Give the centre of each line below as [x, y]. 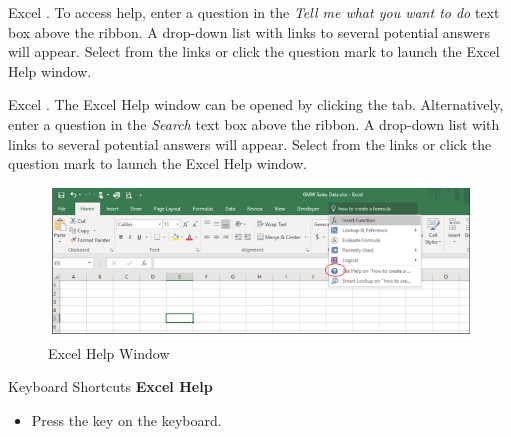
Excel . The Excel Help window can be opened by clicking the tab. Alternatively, [256, 104]
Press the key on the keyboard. [126, 419]
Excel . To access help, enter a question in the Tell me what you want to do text [254, 12]
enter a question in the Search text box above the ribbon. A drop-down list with [254, 123]
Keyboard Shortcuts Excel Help [110, 386]
